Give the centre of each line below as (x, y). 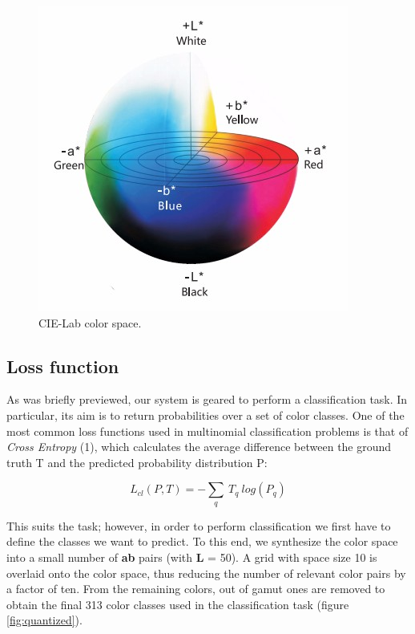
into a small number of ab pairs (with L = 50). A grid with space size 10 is (192, 557)
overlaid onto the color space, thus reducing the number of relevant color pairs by (206, 573)
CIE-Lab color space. (90, 322)
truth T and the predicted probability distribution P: (137, 462)
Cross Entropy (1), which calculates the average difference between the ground (199, 447)
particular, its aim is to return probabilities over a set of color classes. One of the (205, 415)
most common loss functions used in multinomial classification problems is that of (207, 431)
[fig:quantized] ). (44, 620)
